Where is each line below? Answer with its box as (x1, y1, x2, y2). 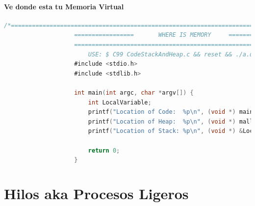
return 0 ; (88, 147, 120, 154)
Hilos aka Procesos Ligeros (4, 183, 189, 203)
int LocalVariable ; (88, 99, 152, 106)
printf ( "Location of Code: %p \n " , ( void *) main (88, 108, 254, 116)
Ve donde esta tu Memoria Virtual (4, 1, 124, 11)
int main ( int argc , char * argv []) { (74, 89, 194, 96)
